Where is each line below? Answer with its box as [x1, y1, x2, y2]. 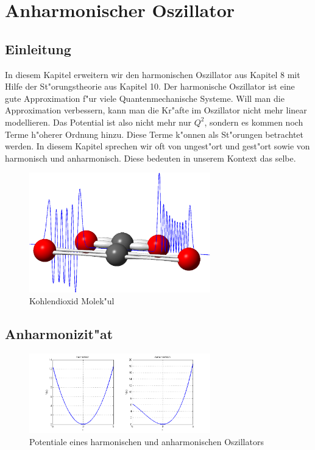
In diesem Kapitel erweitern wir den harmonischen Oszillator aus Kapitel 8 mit [5, 68, 300, 80]
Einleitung [5, 39, 71, 58]
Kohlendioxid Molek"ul [29, 295, 115, 307]
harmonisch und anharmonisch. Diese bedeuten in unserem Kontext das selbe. [5, 151, 296, 164]
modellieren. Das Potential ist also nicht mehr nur [5, 115, 192, 128]
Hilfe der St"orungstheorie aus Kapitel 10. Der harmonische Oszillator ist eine [5, 80, 295, 93]
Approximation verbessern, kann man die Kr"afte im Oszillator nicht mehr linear [5, 104, 307, 116]
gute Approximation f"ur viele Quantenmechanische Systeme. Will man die [5, 91, 285, 104]
